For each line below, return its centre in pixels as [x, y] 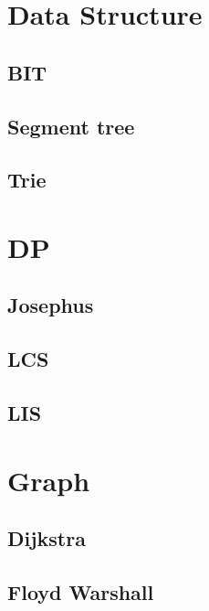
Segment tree [71, 126]
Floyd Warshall [81, 591]
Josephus [51, 305]
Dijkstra [47, 538]
